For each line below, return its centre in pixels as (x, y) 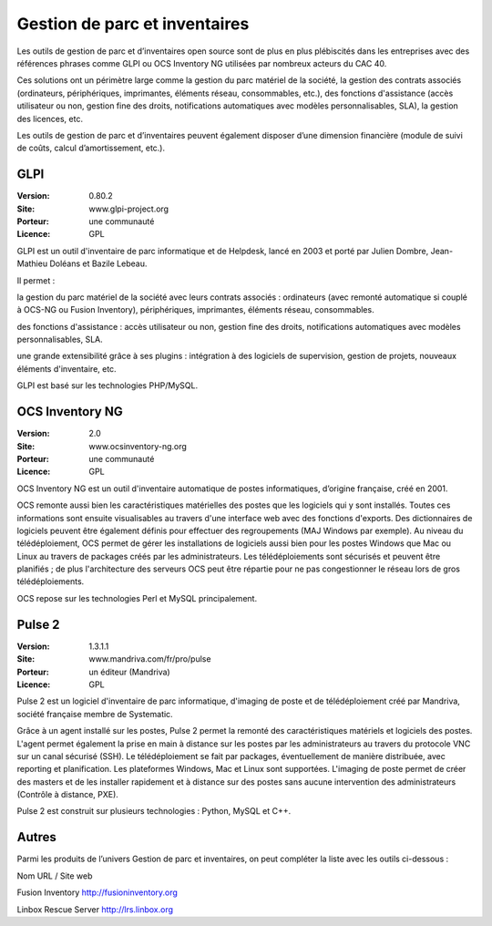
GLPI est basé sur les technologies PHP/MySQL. (108, 386)
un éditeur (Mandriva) (129, 672)
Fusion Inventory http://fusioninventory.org (97, 892)
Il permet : (36, 280)
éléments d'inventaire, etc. (67, 368)
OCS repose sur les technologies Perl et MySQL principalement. (137, 598)
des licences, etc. (50, 118)
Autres (36, 837)
